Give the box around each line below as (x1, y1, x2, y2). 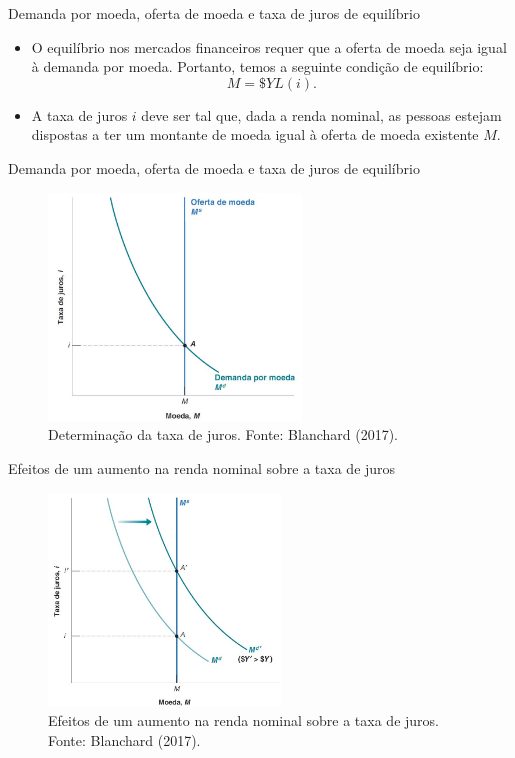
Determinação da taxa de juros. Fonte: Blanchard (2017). (48, 424, 399, 445)
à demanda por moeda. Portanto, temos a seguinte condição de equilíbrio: (31, 56, 484, 77)
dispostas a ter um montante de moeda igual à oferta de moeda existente (31, 124, 479, 145)
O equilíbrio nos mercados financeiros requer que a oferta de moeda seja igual (31, 36, 507, 57)
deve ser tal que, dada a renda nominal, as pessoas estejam (141, 104, 502, 125)
